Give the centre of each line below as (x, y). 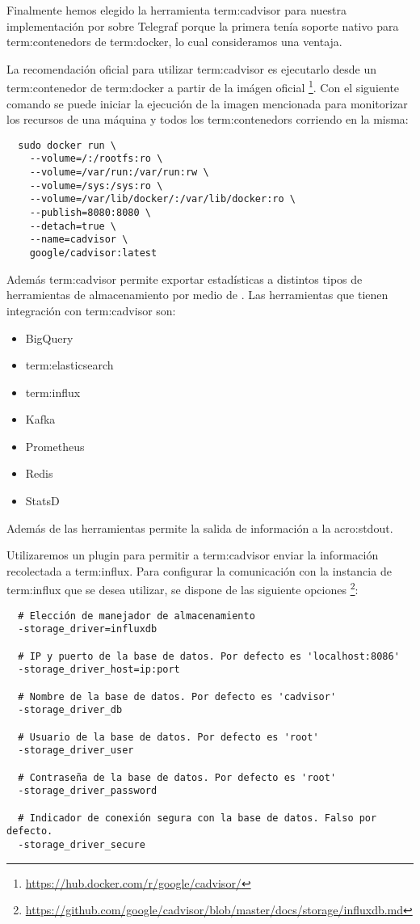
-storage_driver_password (88, 791)
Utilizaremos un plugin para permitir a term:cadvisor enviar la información (193, 555)
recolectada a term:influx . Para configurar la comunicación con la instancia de (199, 570)
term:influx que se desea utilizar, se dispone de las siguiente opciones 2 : (183, 589)
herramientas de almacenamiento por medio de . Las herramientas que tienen (197, 295)
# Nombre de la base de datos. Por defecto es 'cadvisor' (177, 696)
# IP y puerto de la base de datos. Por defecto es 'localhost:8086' (209, 656)
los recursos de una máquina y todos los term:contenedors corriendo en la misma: (208, 119)
